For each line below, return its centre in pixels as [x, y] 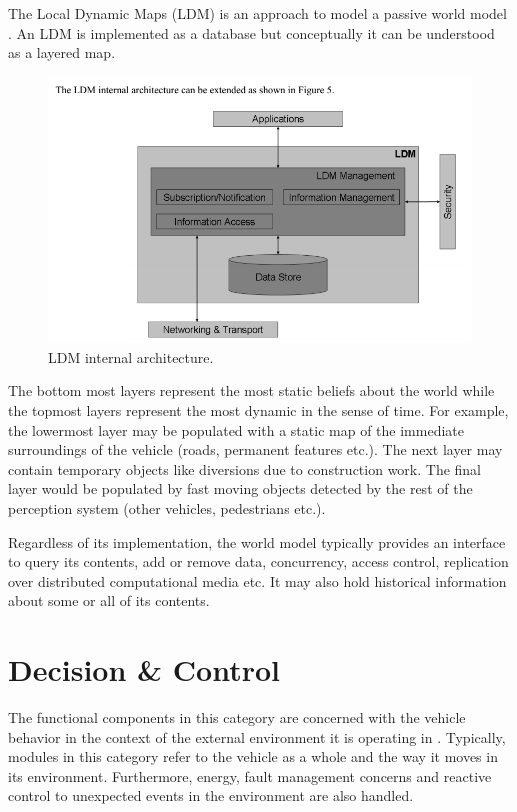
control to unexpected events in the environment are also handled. [211, 795]
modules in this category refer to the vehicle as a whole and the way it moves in [253, 756]
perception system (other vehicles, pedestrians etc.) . [167, 507]
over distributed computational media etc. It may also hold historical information [257, 580]
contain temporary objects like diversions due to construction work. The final [245, 468]
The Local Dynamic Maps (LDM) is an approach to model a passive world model [257, 13]
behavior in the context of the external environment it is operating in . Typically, [257, 736]
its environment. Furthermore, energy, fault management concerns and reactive [250, 775]
